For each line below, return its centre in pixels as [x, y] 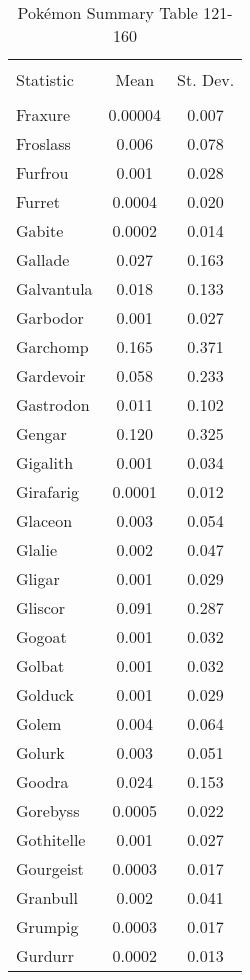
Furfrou [42, 172]
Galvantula [54, 288]
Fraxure [43, 114]
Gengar [41, 433]
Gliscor [41, 607]
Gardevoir [51, 375]
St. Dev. [206, 79]
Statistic [45, 79]
